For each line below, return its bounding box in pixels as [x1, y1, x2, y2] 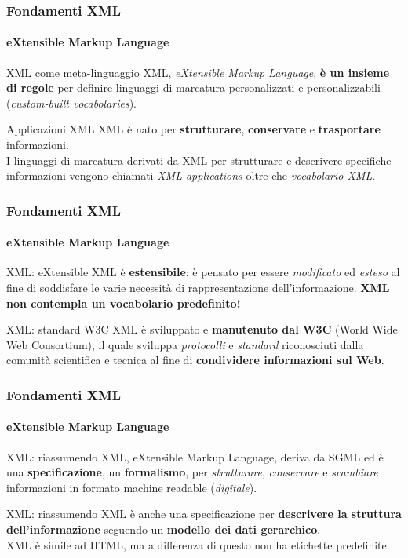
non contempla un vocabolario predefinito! [6, 294, 241, 311]
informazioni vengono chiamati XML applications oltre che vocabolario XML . [6, 167, 376, 184]
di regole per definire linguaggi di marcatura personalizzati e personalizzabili [6, 79, 381, 96]
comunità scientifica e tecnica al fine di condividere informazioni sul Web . [6, 352, 384, 368]
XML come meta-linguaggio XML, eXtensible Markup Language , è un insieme [6, 64, 390, 80]
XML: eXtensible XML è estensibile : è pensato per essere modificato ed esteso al [6, 264, 400, 280]
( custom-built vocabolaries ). [6, 94, 137, 111]
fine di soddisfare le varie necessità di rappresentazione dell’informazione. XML [6, 279, 390, 296]
